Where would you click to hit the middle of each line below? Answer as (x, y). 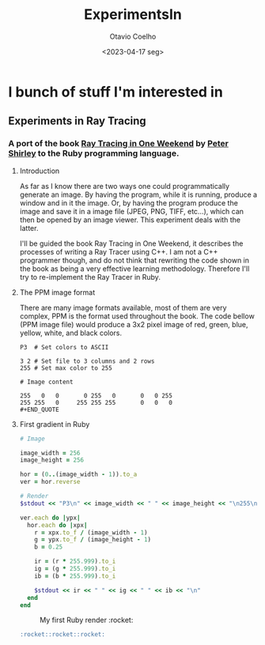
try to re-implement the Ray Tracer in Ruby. (90, 277)
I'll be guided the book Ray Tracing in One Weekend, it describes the (131, 243)
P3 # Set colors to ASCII (64, 347)
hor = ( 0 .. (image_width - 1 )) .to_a (78, 475)
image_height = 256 (52, 460)
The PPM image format (57, 292)
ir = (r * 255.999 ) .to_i (75, 562)
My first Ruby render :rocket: (86, 620)
